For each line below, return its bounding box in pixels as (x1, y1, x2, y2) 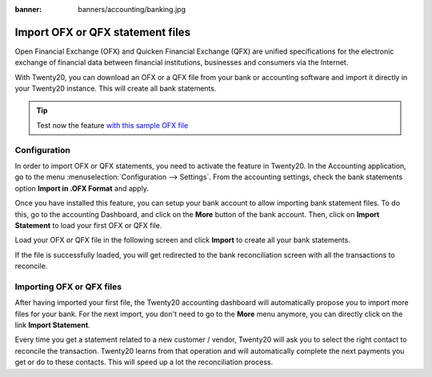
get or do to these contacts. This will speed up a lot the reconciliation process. (14, 357, 274, 367)
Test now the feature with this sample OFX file (36, 120, 189, 130)
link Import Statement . (14, 320, 91, 330)
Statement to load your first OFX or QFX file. (14, 220, 162, 230)
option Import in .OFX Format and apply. (14, 183, 150, 193)
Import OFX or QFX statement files (14, 25, 191, 39)
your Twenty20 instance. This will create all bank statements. (14, 84, 217, 94)
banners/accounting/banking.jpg (78, 5, 186, 14)
